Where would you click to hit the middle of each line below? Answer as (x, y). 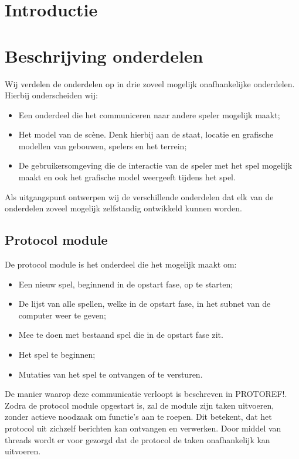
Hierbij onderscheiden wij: (51, 95)
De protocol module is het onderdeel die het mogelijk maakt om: (121, 264)
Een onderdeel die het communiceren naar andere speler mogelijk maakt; (149, 114)
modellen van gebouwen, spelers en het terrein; (103, 145)
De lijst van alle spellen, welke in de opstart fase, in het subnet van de (145, 304)
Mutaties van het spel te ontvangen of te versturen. (111, 374)
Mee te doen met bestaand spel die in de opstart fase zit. (121, 335)
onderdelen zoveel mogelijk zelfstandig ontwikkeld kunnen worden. (124, 208)
